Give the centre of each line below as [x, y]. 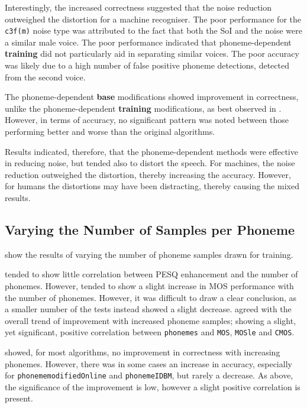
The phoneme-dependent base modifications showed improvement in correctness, [152, 97]
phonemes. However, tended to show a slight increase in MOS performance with [149, 285]
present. [19, 398]
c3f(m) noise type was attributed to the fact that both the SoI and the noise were [153, 30]
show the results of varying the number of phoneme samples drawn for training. [149, 254]
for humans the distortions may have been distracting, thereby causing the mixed [152, 186]
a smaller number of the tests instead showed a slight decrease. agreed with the [148, 309]
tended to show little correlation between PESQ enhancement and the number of [151, 274]
